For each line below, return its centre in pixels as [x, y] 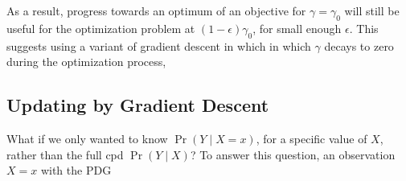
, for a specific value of [312, 138]
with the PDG [76, 170]
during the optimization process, [86, 62]
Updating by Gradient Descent [138, 105]
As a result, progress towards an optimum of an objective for [156, 10]
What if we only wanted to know [87, 138]
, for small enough [297, 28]
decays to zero [359, 45]
